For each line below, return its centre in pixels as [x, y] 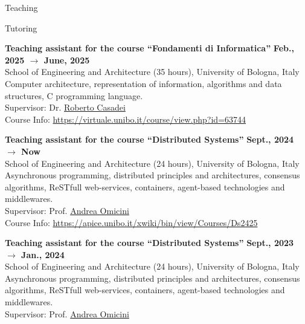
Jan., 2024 [43, 254]
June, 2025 [67, 60]
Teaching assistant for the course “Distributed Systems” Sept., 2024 [149, 139]
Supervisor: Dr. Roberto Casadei [65, 107]
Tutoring [21, 28]
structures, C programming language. [74, 95]
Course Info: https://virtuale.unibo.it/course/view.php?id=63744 [126, 119]
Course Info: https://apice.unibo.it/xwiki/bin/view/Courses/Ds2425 [131, 222]
